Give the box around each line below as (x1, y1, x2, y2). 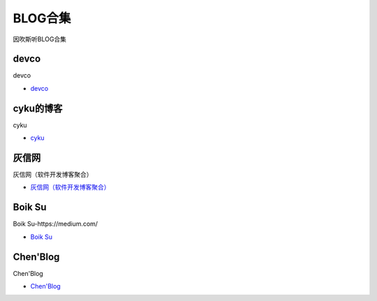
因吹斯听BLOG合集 (13, 35, 66, 43)
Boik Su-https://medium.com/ (13, 220, 98, 228)
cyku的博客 (13, 102, 63, 115)
